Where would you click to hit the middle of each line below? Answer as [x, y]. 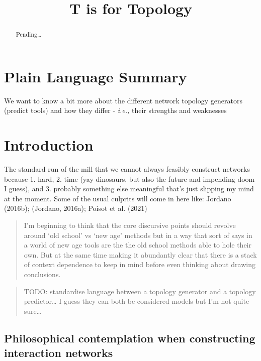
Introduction [49, 145]
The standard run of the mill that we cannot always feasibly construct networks [127, 169]
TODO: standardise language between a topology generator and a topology [140, 291]
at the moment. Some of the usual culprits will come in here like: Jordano [118, 198]
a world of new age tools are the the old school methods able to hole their [138, 245]
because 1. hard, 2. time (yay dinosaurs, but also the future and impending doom [129, 178]
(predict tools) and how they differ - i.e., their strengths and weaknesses [115, 110]
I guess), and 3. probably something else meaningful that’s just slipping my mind [129, 189]
